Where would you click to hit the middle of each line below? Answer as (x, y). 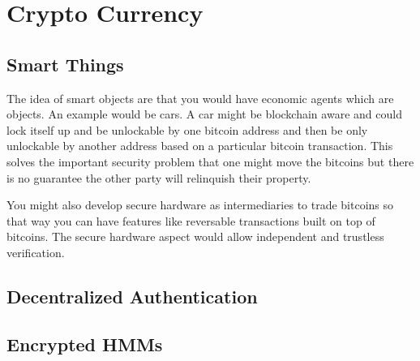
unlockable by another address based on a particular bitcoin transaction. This (200, 146)
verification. (36, 252)
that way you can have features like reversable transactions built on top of (191, 220)
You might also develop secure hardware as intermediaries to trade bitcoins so (200, 205)
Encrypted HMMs (85, 344)
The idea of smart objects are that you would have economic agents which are (200, 98)
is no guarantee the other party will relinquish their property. (159, 177)
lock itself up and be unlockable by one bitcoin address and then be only (187, 129)
